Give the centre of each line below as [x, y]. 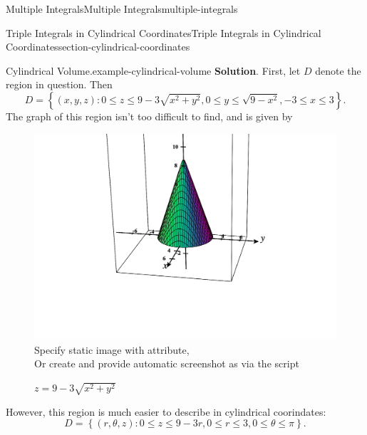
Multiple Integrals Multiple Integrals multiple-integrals [122, 9]
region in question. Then [59, 84]
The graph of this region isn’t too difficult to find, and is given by [149, 116]
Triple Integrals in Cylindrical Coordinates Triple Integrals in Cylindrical [164, 32]
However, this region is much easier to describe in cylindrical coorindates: [166, 411]
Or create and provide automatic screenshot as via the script [167, 363]
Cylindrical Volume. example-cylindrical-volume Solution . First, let [153, 70]
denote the [338, 70]
